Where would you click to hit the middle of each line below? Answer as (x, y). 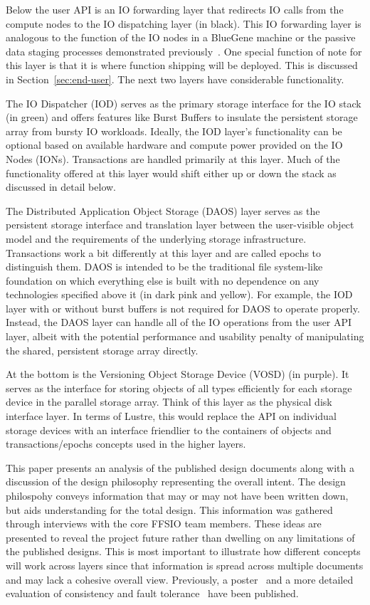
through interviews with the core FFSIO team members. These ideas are (164, 524)
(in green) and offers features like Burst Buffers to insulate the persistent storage (182, 117)
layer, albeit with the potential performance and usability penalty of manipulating (185, 336)
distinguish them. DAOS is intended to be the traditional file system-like (164, 267)
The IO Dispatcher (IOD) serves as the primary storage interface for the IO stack (184, 103)
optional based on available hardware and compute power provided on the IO (174, 145)
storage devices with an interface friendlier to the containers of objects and (169, 430)
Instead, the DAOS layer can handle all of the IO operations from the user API (179, 322)
